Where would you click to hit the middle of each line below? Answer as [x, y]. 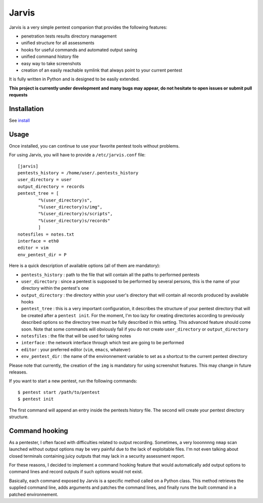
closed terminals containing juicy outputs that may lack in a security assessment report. [97, 456]
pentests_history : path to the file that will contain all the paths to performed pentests [110, 275]
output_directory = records [51, 186]
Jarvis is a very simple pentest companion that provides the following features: [88, 27]
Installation [26, 109]
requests [18, 95]
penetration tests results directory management [69, 36]
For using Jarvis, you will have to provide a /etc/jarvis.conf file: [77, 155]
